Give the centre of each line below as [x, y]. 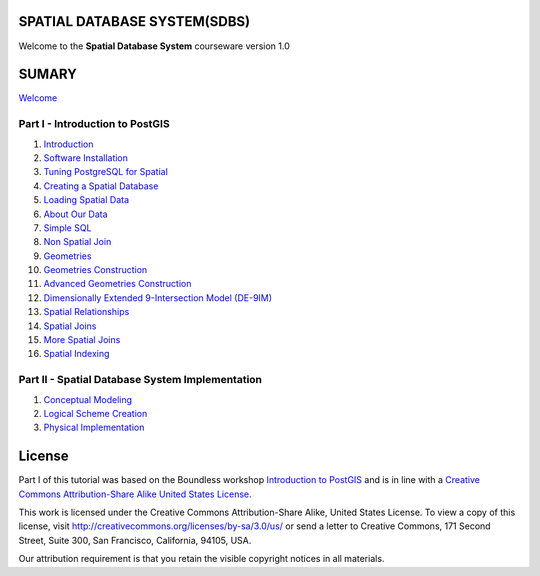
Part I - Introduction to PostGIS [94, 124]
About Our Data [76, 214]
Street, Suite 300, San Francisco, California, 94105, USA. [135, 540]
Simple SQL [67, 227]
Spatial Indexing [76, 354]
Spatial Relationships [86, 312]
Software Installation [86, 157]
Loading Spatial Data [86, 200]
